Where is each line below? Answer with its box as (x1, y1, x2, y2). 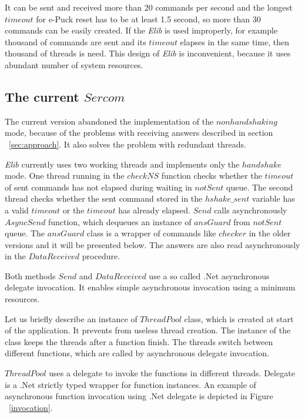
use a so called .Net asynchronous (149, 269, 270, 282)
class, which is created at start (184, 312, 294, 325)
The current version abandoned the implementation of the (5, 115, 214, 127)
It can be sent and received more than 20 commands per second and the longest (5, 1, 293, 13)
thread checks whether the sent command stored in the (5, 192, 203, 205)
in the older (249, 227, 291, 239)
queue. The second (226, 180, 293, 193)
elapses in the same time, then (180, 35, 289, 48)
